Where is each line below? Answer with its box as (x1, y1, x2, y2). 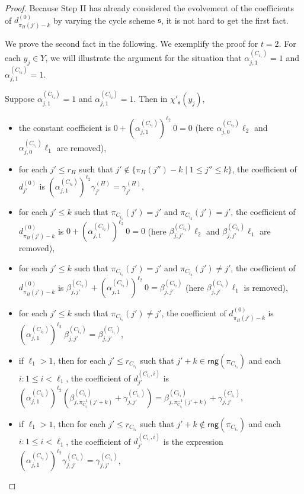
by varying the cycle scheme (53, 14, 155, 26)
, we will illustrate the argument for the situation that (45, 52, 242, 64)
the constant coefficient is (18, 121, 111, 133)
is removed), (244, 281, 288, 293)
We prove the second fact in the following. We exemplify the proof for (5, 37, 258, 49)
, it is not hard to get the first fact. (161, 14, 289, 26)
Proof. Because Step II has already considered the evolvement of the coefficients (5, 2, 295, 14)
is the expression (163, 435, 223, 447)
